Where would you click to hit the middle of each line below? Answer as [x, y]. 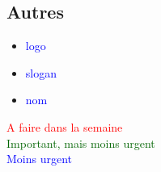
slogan [41, 72]
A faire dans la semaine [65, 126]
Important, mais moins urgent [81, 143]
